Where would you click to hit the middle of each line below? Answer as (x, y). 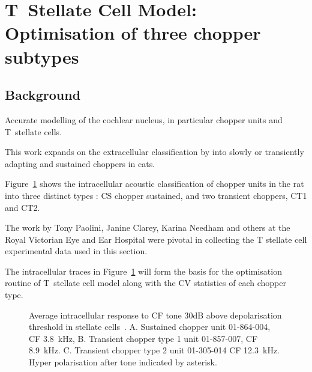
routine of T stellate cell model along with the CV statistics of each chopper (145, 283)
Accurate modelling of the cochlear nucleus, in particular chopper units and (144, 119)
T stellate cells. (34, 131)
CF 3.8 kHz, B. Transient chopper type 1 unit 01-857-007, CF (143, 338)
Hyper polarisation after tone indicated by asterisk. (123, 362)
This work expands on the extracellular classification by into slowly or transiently (154, 152)
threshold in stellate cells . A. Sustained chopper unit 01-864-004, (150, 327)
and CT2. (22, 207)
